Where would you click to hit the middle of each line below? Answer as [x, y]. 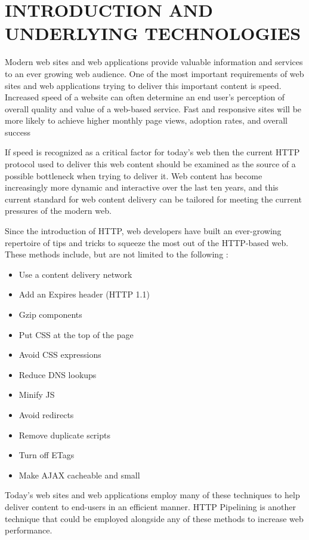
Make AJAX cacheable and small [79, 475]
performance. [29, 530]
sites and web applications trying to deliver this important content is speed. [143, 85]
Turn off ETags [47, 455]
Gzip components [50, 314]
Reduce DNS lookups [58, 374]
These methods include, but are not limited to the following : [117, 254]
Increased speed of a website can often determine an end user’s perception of [145, 97]
